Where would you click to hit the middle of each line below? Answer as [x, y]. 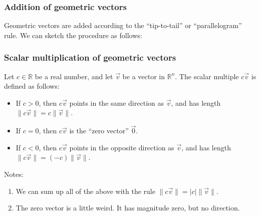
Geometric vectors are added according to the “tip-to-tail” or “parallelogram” [123, 25]
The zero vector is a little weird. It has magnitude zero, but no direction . [128, 208]
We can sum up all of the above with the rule [85, 191]
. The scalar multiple [207, 76]
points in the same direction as [116, 102]
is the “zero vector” [99, 131]
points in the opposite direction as [122, 147]
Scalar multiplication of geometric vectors [90, 57]
